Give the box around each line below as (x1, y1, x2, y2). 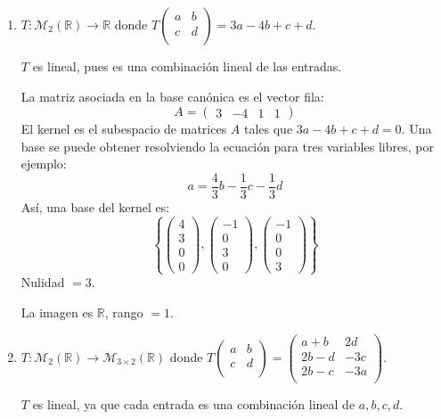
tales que (243, 119, 293, 138)
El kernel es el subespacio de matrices (20, 119, 227, 138)
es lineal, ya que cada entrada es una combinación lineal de (32, 394, 355, 413)
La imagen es (20, 302, 94, 321)
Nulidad (20, 273, 65, 292)
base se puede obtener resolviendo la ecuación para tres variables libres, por (20, 136, 434, 155)
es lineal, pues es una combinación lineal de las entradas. (32, 57, 342, 75)
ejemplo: (20, 154, 67, 173)
